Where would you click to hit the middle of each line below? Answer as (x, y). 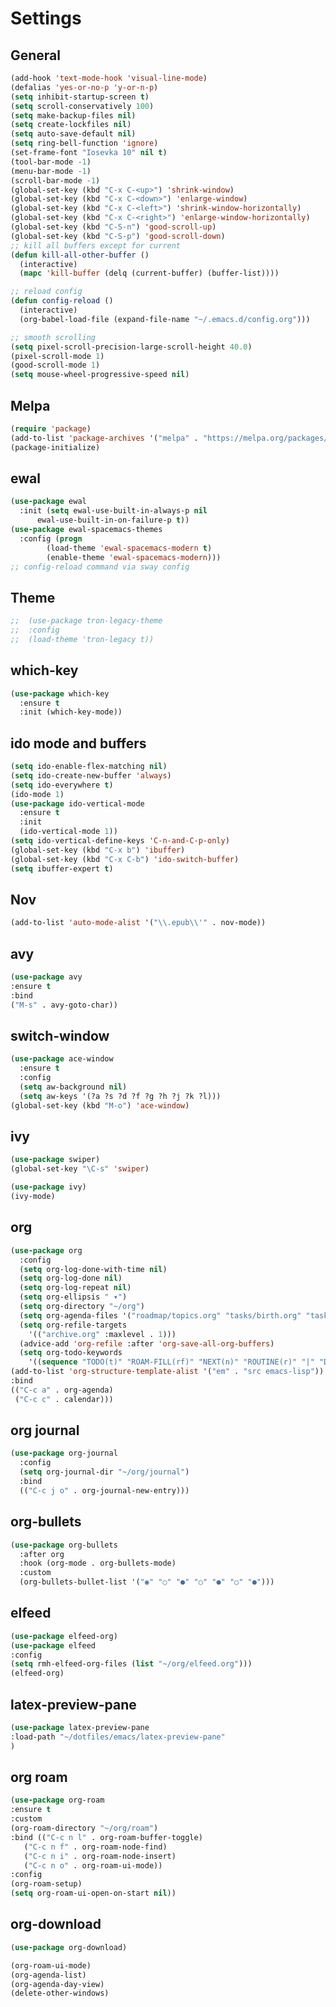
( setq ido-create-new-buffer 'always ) (91, 775)
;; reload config (46, 292)
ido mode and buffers (78, 743)
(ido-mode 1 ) (37, 794)
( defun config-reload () (62, 301)
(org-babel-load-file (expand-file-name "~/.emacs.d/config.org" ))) (165, 319)
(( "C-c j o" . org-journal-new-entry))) (104, 1490)
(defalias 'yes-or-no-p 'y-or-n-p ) (84, 87)
